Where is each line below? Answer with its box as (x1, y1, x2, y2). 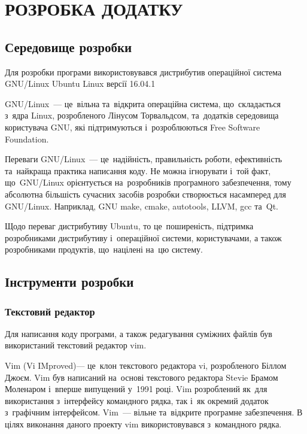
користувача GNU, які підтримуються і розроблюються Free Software (5, 120, 260, 133)
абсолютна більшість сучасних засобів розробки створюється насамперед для (5, 187, 286, 200)
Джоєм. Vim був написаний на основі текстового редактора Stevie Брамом (5, 371, 278, 383)
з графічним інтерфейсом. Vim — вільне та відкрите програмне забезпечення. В (5, 406, 303, 418)
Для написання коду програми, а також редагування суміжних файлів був (5, 327, 272, 339)
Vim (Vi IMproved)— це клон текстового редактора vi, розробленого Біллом (5, 359, 287, 372)
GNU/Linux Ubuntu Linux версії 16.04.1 (5, 77, 156, 90)
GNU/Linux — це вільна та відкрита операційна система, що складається (5, 97, 281, 110)
